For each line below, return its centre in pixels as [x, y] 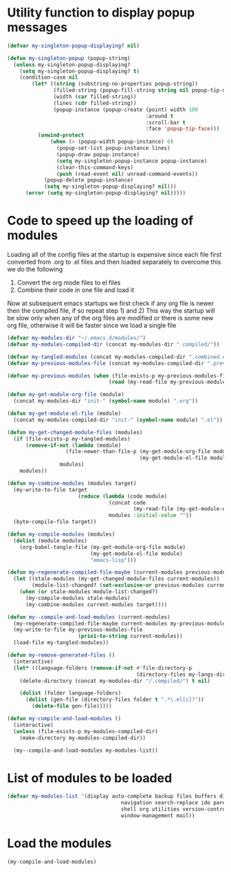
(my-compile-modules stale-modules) [78, 598]
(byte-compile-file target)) [55, 522]
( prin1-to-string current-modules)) [131, 637]
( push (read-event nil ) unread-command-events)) [127, 174]
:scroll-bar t [166, 122]
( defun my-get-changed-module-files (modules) [75, 432]
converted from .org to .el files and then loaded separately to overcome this [114, 262]
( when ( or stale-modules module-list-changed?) [89, 592]
